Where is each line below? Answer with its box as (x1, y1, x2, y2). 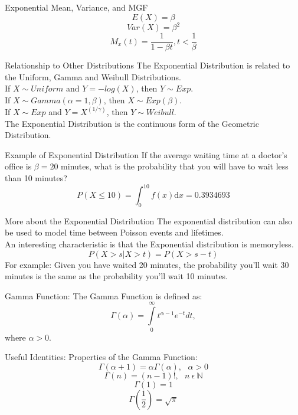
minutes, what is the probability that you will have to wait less (61, 160, 289, 172)
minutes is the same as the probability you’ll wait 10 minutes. (5, 270, 228, 282)
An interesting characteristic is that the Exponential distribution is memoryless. (5, 238, 294, 250)
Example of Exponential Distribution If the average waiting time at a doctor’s (5, 148, 287, 161)
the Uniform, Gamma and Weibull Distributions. (5, 70, 181, 83)
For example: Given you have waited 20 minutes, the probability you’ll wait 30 (5, 258, 289, 270)
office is (5, 160, 32, 172)
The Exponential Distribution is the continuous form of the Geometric (5, 117, 259, 129)
